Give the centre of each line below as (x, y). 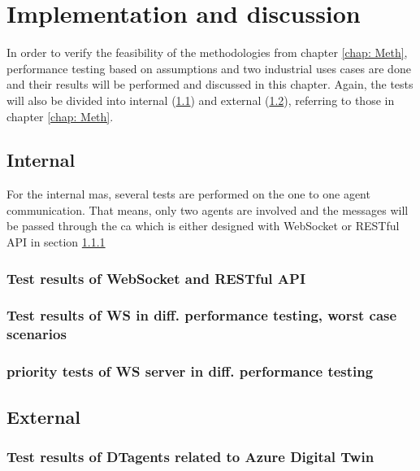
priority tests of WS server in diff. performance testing (190, 371)
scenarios (37, 334)
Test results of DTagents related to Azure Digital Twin (191, 456)
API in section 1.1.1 (56, 242)
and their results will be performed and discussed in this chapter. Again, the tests (210, 84)
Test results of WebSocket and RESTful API (156, 278)
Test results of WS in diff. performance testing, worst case (202, 315)
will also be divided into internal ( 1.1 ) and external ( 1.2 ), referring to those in (201, 100)
